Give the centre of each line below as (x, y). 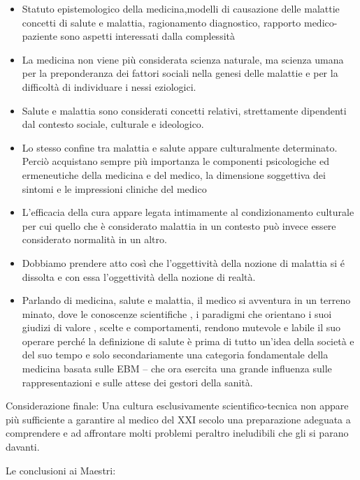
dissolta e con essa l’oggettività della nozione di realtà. (139, 276)
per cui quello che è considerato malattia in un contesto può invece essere (179, 225)
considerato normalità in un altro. (94, 239)
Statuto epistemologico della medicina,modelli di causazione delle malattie (181, 8)
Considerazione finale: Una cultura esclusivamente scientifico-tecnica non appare (177, 406)
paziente (39, 36)
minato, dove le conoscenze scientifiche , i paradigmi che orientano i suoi (177, 313)
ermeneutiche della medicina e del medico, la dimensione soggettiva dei (174, 174)
